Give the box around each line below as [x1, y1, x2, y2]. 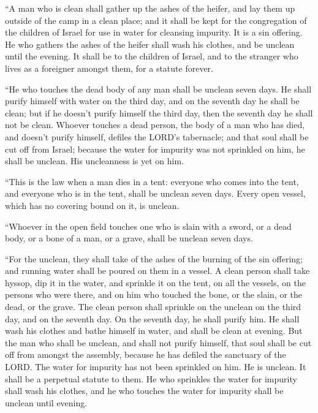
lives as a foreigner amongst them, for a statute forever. [5, 61, 213, 74]
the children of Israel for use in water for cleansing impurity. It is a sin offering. [5, 26, 303, 39]
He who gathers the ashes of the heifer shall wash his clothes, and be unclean [5, 37, 295, 50]
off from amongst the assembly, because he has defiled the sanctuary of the [5, 348, 286, 361]
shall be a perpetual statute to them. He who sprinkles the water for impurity [5, 372, 297, 385]
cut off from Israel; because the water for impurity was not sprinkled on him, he [5, 142, 305, 155]
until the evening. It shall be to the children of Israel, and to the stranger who [5, 50, 298, 63]
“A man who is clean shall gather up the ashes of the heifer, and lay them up [5, 2, 295, 14]
